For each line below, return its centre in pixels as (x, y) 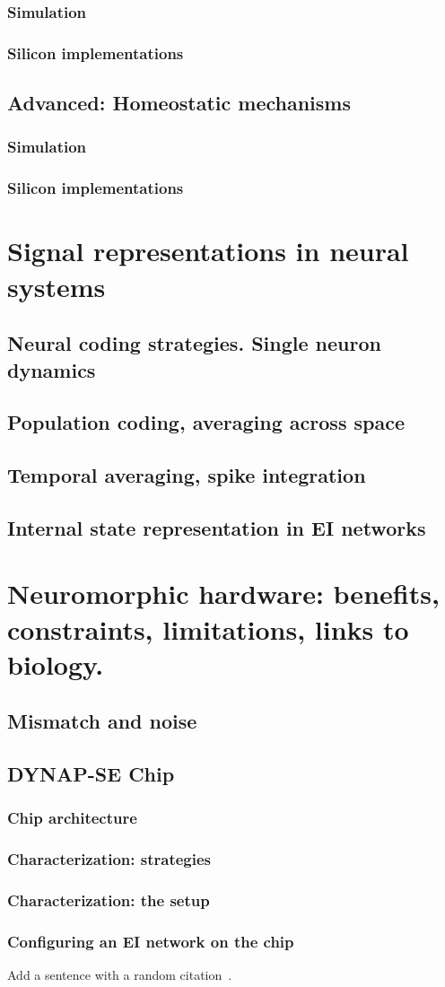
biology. (56, 664)
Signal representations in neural (208, 251)
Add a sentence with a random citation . (120, 975)
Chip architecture (72, 818)
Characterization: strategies (109, 859)
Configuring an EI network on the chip (151, 941)
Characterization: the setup (109, 900)
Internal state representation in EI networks (217, 527)
